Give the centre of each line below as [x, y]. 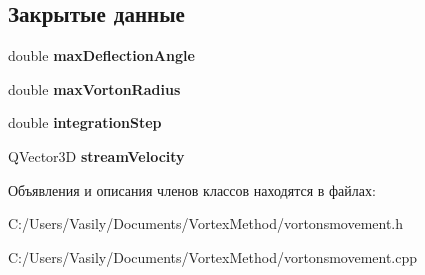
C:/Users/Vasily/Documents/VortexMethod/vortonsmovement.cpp [213, 256]
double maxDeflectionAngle [101, 55]
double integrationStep [85, 122]
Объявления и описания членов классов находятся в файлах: [192, 189]
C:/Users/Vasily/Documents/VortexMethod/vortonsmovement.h [206, 223]
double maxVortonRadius [94, 88]
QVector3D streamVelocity [96, 155]
